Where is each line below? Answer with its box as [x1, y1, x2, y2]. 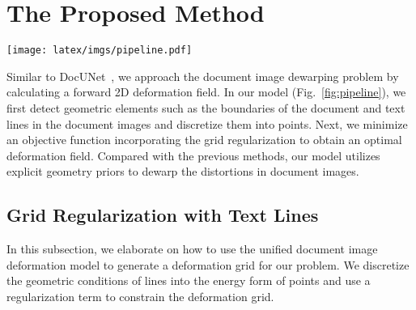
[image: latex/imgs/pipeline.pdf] [6, 45, 193, 57]
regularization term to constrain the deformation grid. [6, 287, 274, 304]
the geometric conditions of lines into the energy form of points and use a [6, 272, 371, 289]
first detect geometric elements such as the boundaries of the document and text [6, 99, 405, 116]
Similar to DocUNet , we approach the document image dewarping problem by [6, 67, 399, 84]
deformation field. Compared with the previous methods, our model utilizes [6, 147, 380, 163]
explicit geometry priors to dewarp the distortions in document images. [6, 163, 359, 180]
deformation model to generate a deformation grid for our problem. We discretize [6, 256, 410, 273]
